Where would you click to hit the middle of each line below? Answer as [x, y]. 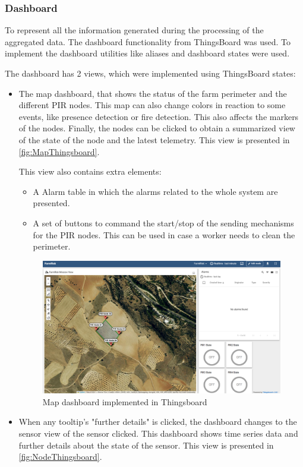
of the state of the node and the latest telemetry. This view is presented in [154, 139]
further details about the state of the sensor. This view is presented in [146, 445]
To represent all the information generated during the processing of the [134, 30]
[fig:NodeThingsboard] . [60, 457]
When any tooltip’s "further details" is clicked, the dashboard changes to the [158, 422]
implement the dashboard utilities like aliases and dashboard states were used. [147, 53]
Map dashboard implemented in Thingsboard [125, 401]
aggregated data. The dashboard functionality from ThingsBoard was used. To [148, 41]
